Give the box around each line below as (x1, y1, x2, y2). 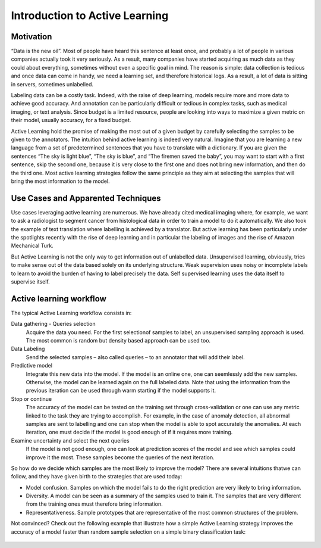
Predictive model (11, 362, 53, 369)
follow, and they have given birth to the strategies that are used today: (11, 473, 182, 480)
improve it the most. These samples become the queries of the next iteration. (26, 453, 215, 461)
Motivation (11, 32, 52, 42)
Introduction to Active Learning (11, 9, 169, 22)
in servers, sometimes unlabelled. (11, 80, 94, 88)
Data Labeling (11, 345, 45, 353)
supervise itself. (11, 278, 50, 285)
